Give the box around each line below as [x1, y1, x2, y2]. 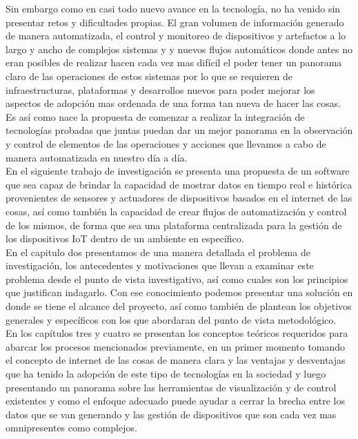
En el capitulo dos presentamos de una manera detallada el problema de [6, 244, 310, 259]
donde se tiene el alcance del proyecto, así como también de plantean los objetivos [6, 299, 352, 313]
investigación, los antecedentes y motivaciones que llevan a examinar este [6, 258, 314, 273]
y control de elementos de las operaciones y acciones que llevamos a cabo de [6, 136, 326, 150]
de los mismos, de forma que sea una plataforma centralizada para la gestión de [6, 217, 342, 232]
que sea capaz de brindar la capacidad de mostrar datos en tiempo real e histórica [6, 177, 352, 191]
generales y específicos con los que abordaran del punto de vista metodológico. [6, 312, 337, 326]
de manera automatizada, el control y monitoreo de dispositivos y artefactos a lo [6, 28, 346, 43]
